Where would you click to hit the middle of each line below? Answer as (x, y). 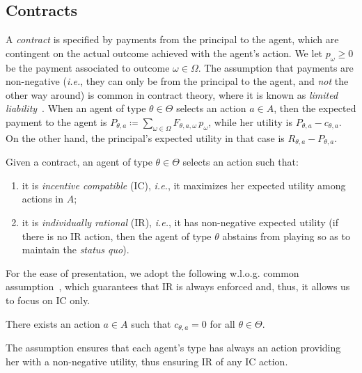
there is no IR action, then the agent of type (117, 236)
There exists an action (53, 323)
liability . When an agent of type (76, 108)
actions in (42, 199)
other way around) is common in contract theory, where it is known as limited (172, 94)
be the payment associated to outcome (88, 67)
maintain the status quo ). (76, 249)
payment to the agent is (56, 121)
